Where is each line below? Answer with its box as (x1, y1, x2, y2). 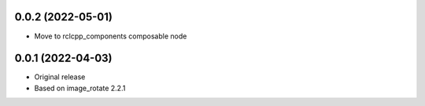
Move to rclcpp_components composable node (34, 31, 187, 41)
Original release (34, 72, 86, 82)
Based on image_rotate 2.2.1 (34, 83, 126, 93)
